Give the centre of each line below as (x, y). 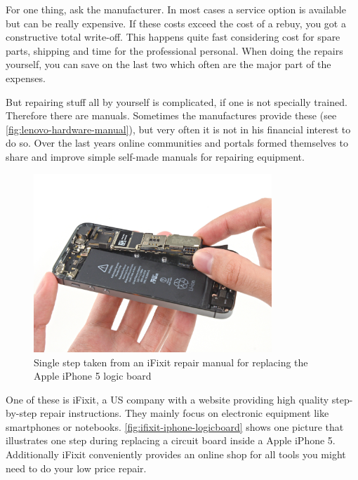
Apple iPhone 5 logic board (93, 376)
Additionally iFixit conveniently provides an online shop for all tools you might (176, 454)
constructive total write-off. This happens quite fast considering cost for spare (173, 37)
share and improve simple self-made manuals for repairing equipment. (155, 156)
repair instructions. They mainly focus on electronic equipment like (185, 413)
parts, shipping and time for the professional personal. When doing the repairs (174, 50)
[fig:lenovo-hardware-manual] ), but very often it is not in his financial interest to (178, 129)
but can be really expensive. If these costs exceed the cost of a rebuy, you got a (176, 23)
